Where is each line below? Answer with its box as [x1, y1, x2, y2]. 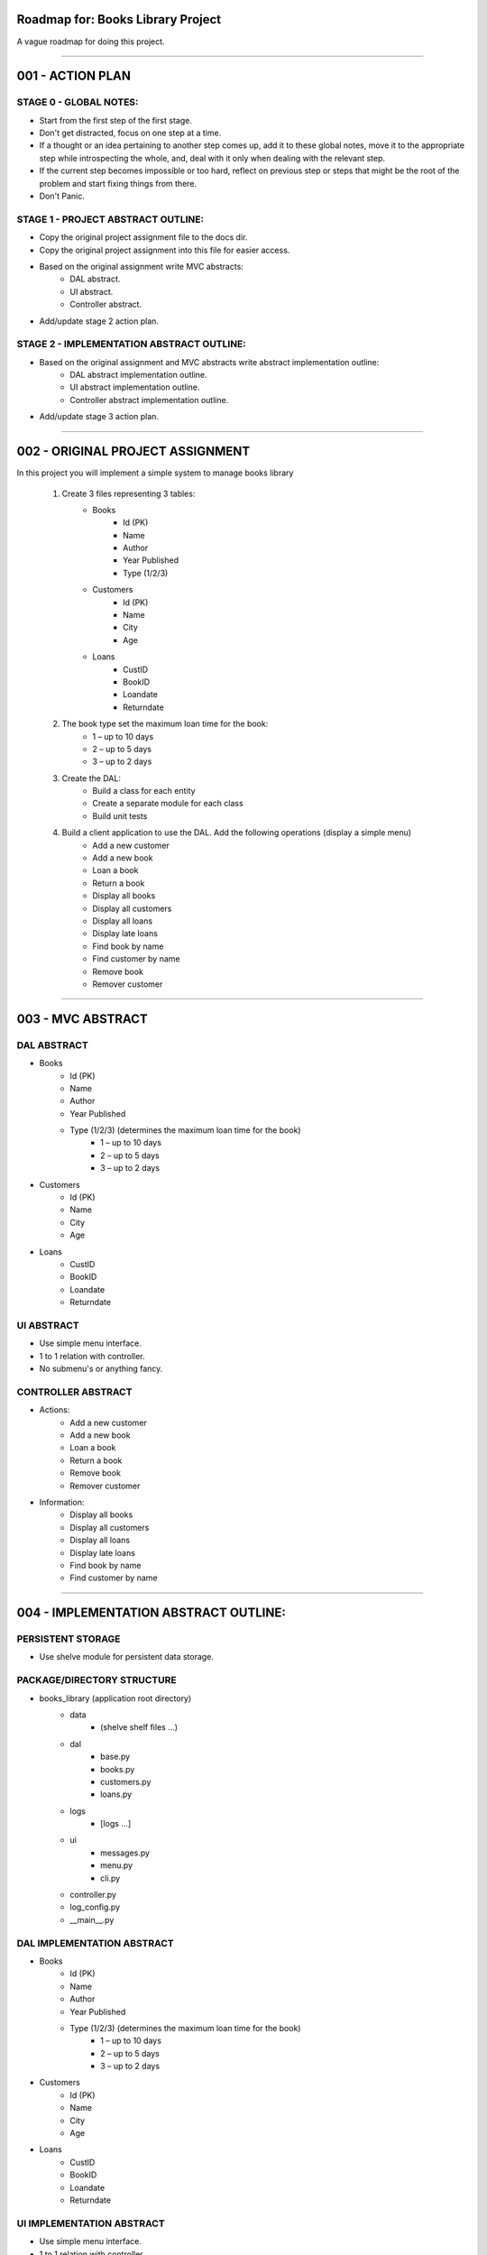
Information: [39, 1496, 85, 1507]
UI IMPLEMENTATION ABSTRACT [16, 2217, 166, 2230]
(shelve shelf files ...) [100, 1722, 179, 1733]
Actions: [39, 1404, 70, 1415]
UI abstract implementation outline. [69, 382, 200, 392]
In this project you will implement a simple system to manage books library [16, 467, 294, 478]
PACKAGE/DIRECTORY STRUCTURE [16, 1674, 177, 1687]
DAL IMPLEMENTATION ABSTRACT [16, 1937, 175, 1949]
